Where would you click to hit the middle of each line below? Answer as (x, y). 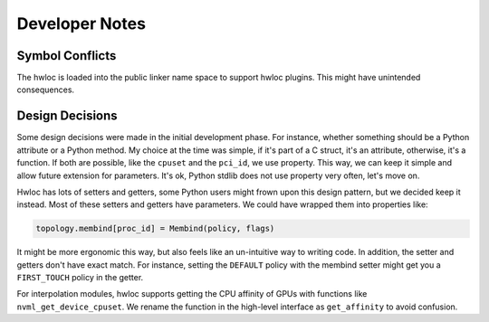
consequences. (46, 90)
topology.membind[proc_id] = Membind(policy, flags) (155, 229)
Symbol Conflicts (67, 56)
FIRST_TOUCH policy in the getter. (80, 278)
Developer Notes (81, 24)
